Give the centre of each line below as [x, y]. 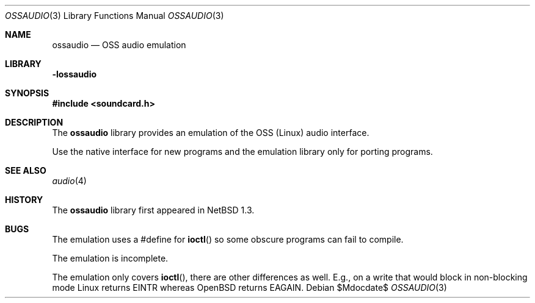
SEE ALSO [26, 170]
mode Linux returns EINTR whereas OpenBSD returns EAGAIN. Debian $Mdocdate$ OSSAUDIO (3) [249, 287]
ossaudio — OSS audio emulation [119, 45]
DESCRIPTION [34, 122]
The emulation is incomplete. [110, 258]
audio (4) [69, 181]
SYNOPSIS [27, 93]
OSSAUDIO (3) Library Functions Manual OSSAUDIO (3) [115, 16]
